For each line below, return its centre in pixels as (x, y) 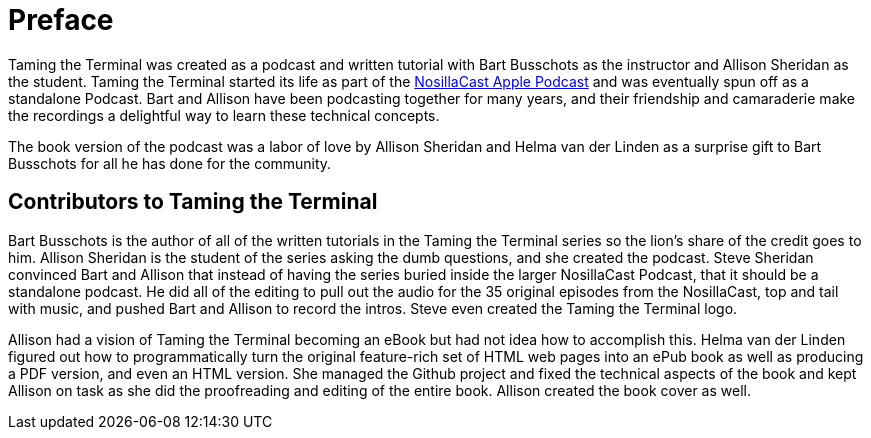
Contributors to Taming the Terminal (193, 202)
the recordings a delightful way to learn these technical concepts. (224, 115)
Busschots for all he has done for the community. (170, 163)
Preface (61, 20)
